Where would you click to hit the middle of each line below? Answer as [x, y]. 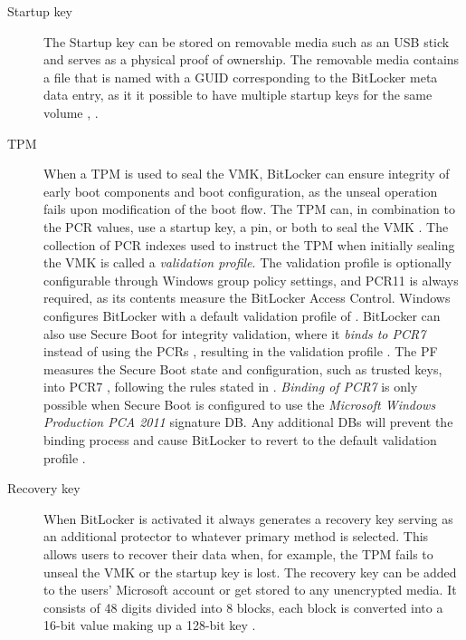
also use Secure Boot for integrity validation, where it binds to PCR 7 [235, 333]
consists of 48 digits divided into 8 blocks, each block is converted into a [243, 607]
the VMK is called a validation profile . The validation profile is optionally [247, 262]
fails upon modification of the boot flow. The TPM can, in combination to [249, 209]
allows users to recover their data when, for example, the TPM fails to [238, 554]
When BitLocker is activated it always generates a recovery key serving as [248, 518]
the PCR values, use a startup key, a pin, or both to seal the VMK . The [246, 226]
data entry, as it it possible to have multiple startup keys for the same [238, 95]
